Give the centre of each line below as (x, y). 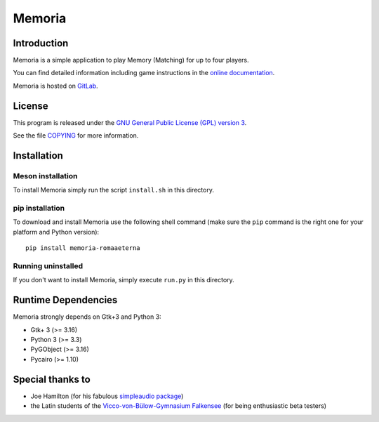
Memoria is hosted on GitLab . (55, 86)
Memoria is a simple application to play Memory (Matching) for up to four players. (131, 60)
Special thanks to (52, 379)
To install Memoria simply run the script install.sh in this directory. (113, 190)
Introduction (41, 43)
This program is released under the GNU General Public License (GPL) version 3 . (130, 122)
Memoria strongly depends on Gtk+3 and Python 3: (87, 317)
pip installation (39, 209)
